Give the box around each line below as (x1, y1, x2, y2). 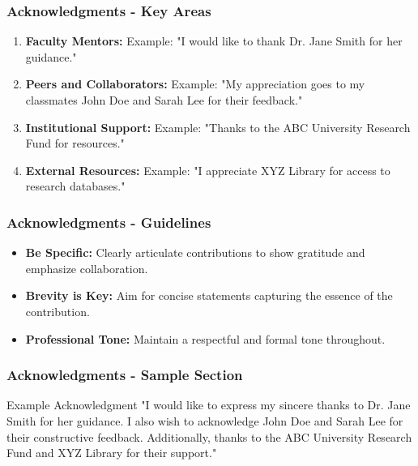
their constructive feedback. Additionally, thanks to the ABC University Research (6, 428, 412, 445)
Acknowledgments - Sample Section (6, 365, 243, 385)
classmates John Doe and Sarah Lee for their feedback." (25, 92, 303, 108)
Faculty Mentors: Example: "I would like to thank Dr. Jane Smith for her (25, 32, 403, 49)
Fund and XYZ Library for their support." (6, 444, 217, 461)
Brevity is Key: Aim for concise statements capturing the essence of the (25, 287, 393, 304)
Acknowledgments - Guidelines (6, 212, 211, 232)
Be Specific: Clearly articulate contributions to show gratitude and (25, 244, 365, 261)
